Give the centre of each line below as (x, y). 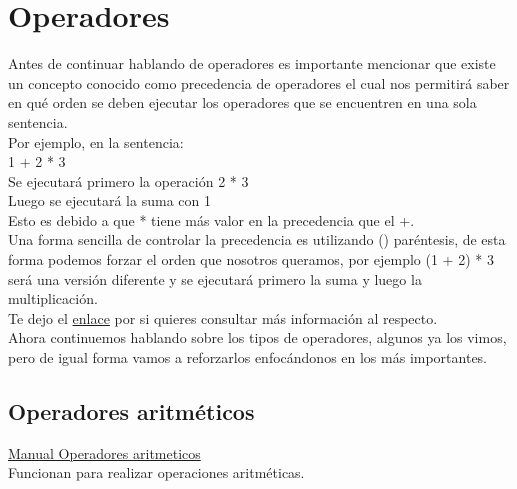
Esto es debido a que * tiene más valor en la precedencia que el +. (211, 219)
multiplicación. (53, 298)
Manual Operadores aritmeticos (104, 452)
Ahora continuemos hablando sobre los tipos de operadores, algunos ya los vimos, (257, 337)
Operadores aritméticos (131, 411)
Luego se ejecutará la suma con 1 (109, 200)
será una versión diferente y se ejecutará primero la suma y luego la (215, 278)
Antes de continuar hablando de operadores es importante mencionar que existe (252, 63)
